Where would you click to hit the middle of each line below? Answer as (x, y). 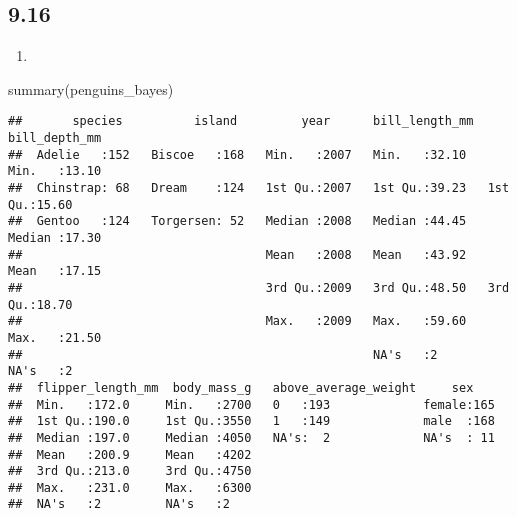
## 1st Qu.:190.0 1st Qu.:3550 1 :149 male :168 (251, 421)
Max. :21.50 (55, 337)
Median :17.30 (55, 237)
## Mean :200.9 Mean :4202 (130, 454)
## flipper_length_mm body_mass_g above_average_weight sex (241, 387)
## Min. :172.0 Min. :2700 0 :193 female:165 (251, 404)
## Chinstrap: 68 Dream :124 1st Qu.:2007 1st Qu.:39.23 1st (259, 188)
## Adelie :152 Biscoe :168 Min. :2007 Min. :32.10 (237, 154)
